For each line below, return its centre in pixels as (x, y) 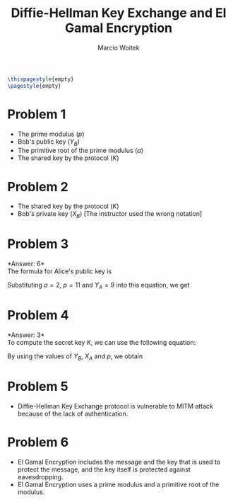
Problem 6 (38, 442)
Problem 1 (37, 114)
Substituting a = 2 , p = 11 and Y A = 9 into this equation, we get (98, 286)
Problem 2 (38, 187)
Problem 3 (38, 244)
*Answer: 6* (26, 264)
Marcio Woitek (119, 47)
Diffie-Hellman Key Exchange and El (119, 13)
